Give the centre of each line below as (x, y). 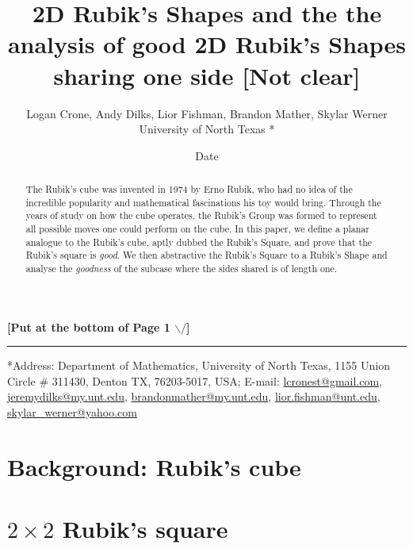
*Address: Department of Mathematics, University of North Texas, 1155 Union (199, 365)
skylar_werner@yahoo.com (72, 412)
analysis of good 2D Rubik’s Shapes (207, 44)
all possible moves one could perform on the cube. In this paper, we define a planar (197, 229)
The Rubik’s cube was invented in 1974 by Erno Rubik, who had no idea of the (189, 189)
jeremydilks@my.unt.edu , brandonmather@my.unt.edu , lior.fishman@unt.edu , (194, 396)
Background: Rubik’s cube (154, 466)
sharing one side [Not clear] (207, 75)
